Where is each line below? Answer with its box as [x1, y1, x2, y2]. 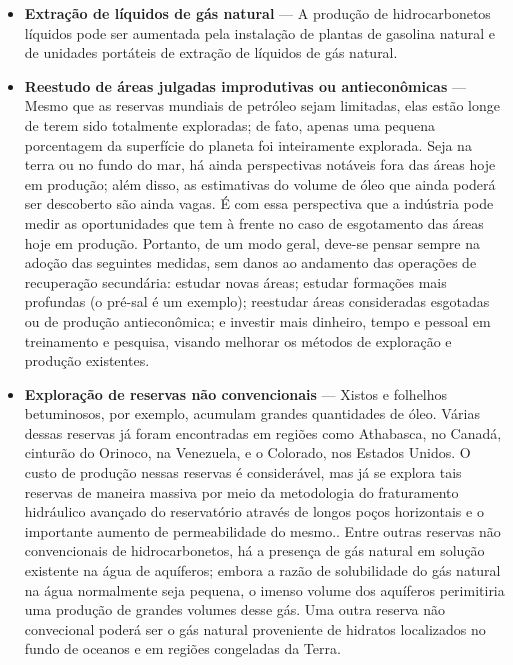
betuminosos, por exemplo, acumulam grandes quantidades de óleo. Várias [24, 403, 480, 424]
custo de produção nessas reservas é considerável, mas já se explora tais [24, 462, 462, 483]
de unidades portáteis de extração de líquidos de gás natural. [24, 42, 398, 63]
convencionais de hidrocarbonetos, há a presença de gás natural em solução [24, 540, 485, 561]
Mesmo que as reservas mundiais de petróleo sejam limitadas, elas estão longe [24, 95, 500, 116]
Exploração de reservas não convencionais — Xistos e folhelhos [24, 383, 448, 404]
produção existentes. [24, 350, 150, 371]
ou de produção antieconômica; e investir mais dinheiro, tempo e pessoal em [24, 310, 491, 331]
